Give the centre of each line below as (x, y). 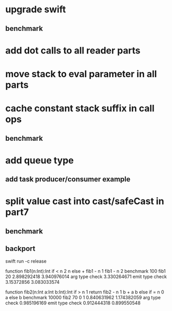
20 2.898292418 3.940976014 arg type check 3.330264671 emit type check (86, 277)
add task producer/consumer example (68, 179)
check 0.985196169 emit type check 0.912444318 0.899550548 (73, 303)
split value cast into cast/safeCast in (85, 201)
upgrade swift (36, 10)
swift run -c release (26, 261)
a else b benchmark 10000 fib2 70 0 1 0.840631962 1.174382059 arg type (83, 297)
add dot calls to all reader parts (73, 50)
